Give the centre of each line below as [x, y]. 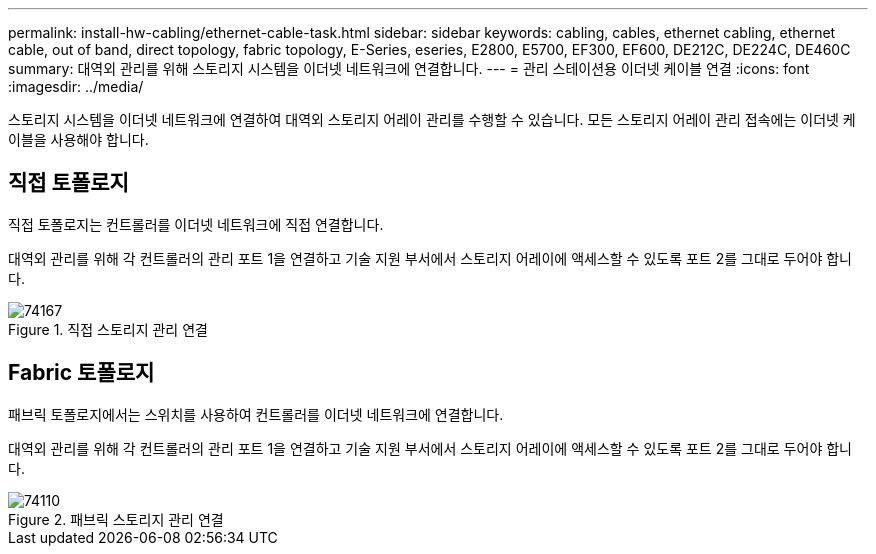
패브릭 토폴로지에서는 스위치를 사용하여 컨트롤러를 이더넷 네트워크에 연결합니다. [256, 414]
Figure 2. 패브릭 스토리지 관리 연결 [116, 519]
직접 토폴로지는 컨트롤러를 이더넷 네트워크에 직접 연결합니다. [196, 224]
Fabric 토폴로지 [81, 373]
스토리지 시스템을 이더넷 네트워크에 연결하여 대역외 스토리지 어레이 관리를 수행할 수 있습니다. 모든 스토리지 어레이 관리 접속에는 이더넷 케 [432, 119]
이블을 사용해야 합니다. [78, 139]
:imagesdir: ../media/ [76, 86]
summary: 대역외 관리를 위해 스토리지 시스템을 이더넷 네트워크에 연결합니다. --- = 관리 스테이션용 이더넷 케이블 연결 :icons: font [409, 68]
